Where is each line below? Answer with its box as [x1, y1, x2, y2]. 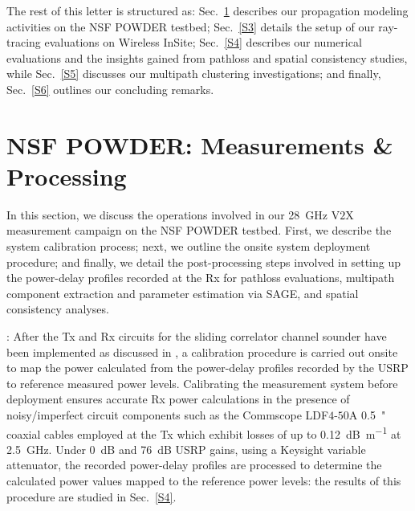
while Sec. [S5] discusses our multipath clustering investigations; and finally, [6, 65, 381, 82]
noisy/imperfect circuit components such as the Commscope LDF [6, 407, 329, 423]
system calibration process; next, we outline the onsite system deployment [6, 238, 371, 255]
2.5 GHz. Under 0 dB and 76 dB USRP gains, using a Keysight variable [6, 440, 366, 457]
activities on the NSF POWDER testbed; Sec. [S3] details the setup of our [6, 18, 375, 35]
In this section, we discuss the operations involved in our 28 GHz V [6, 206, 340, 223]
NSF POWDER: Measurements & [6, 128, 393, 161]
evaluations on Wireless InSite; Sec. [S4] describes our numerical [44, 34, 362, 51]
